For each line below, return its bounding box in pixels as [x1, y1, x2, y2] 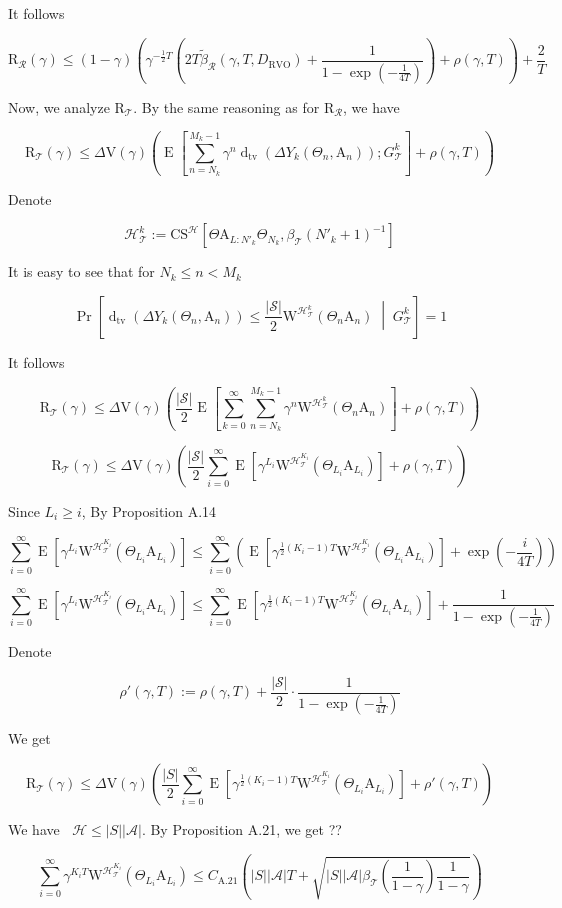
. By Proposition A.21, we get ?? [141, 819, 342, 840]
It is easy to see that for [8, 261, 155, 282]
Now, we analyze [8, 96, 110, 117]
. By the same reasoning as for [133, 96, 320, 117]
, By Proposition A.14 [81, 501, 217, 522]
